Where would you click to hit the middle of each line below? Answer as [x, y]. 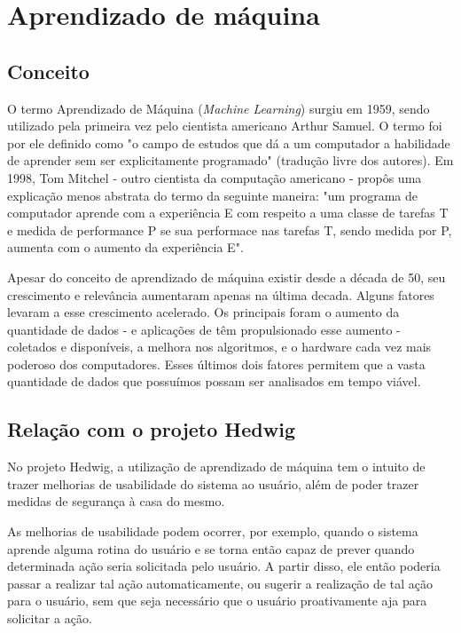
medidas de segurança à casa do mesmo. [116, 501]
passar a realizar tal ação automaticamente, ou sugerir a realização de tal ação [220, 583]
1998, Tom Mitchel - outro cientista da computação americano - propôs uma [215, 177]
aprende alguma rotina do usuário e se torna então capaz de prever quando [211, 548]
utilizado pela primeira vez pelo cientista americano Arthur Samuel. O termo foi [225, 126]
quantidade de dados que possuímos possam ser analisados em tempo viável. [214, 381]
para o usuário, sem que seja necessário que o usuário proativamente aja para [217, 601]
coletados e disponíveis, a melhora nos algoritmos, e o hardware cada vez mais [219, 347]
